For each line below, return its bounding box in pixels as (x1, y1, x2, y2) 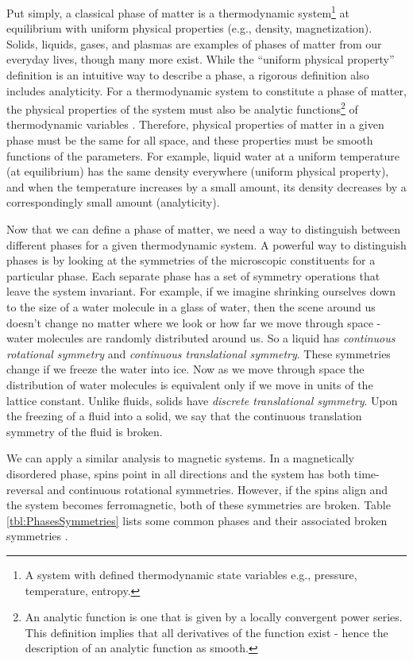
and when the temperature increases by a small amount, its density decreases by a (6, 178, 407, 195)
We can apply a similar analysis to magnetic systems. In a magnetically (6, 450, 354, 466)
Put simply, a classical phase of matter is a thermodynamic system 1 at (6, 2, 350, 21)
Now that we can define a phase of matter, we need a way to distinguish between (6, 221, 401, 238)
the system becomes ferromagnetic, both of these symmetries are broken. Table (6, 497, 391, 513)
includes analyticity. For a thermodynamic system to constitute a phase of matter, (6, 82, 407, 99)
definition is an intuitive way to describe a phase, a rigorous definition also (6, 67, 369, 83)
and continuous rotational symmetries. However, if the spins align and (47, 481, 388, 497)
